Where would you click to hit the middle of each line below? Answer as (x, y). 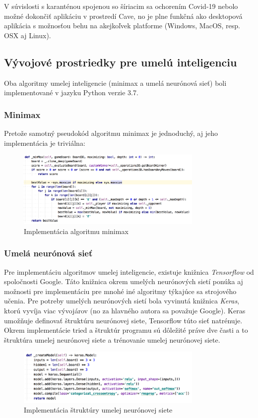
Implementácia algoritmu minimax (76, 231)
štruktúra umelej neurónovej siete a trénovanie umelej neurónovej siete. (112, 339)
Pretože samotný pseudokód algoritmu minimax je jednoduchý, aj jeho (111, 133)
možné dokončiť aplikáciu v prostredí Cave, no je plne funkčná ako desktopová (123, 16)
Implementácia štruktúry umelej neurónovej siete (98, 410)
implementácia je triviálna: (45, 143)
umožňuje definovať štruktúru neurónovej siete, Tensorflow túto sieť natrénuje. (123, 320)
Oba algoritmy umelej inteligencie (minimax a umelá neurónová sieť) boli (115, 83)
